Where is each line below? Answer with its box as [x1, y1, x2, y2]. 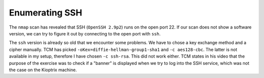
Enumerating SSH [9, 7, 83, 18]
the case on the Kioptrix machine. [9, 67, 77, 73]
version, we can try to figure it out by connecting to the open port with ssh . [9, 31, 161, 36]
